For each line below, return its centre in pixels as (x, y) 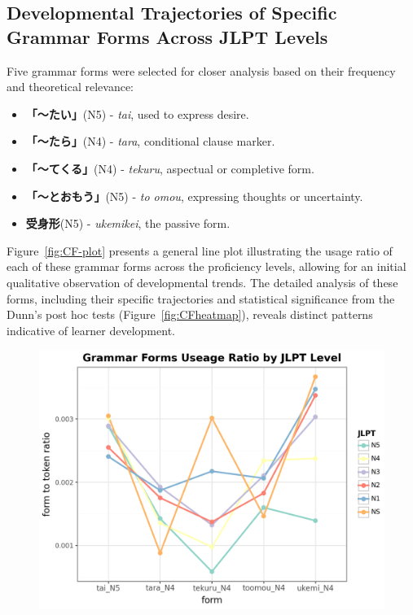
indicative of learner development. (91, 330)
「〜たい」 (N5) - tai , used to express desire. (137, 113)
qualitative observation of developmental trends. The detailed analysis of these (202, 282)
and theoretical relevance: (70, 87)
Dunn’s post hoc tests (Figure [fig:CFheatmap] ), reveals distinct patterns (190, 314)
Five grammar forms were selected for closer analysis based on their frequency (201, 70)
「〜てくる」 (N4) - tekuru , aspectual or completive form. (170, 168)
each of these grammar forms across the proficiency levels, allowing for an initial (206, 266)
